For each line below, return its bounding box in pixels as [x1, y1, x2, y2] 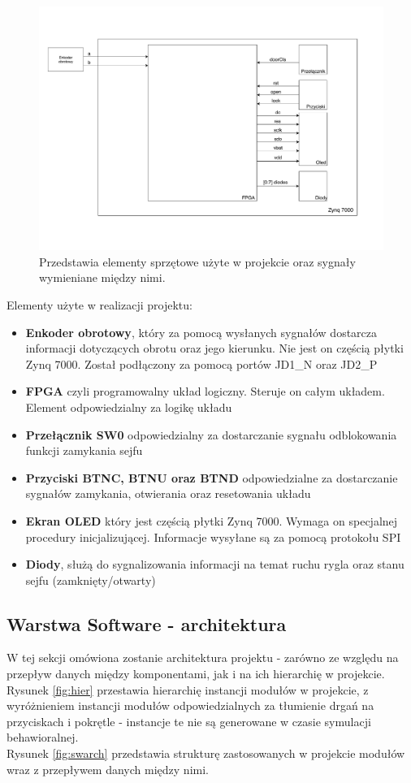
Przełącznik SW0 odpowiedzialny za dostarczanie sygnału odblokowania [25, 426, 397, 443]
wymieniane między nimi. [39, 269, 166, 286]
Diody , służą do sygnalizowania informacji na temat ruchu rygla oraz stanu [25, 556, 405, 573]
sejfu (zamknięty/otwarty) [25, 571, 156, 588]
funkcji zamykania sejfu [25, 442, 143, 459]
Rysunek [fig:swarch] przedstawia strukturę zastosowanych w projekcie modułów [6, 745, 405, 762]
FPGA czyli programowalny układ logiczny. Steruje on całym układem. [25, 383, 385, 400]
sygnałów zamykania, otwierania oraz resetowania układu [25, 485, 311, 502]
